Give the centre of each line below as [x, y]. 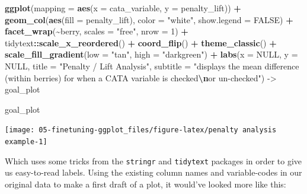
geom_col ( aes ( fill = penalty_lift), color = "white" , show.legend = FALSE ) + [149, 19]
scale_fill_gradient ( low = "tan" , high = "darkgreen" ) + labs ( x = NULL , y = [151, 54]
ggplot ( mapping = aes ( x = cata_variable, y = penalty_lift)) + [123, 8]
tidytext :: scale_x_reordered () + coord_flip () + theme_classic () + [141, 42]
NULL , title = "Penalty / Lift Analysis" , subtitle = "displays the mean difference [152, 66]
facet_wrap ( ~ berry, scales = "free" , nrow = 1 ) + [97, 31]
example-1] [26, 142]
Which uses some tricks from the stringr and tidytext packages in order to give [153, 160]
